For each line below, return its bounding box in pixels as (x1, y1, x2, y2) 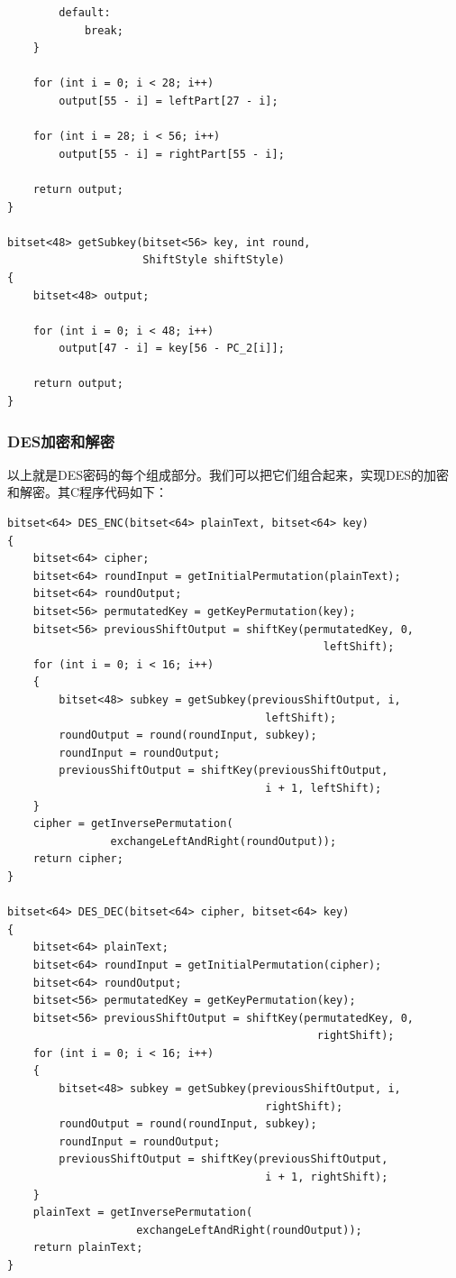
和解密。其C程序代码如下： (7, 483, 169, 501)
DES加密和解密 (7, 429, 115, 452)
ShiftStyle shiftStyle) (142, 253, 285, 267)
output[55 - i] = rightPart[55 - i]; (59, 147, 285, 161)
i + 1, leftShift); (265, 781, 382, 795)
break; (84, 23, 123, 37)
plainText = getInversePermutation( (32, 1206, 253, 1219)
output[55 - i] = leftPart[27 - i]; (59, 94, 278, 107)
